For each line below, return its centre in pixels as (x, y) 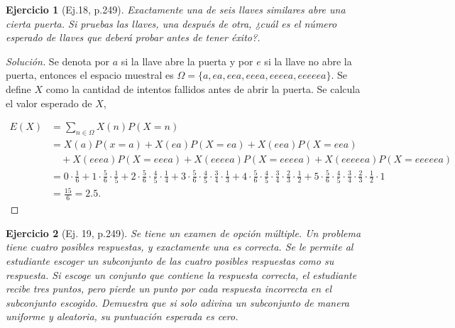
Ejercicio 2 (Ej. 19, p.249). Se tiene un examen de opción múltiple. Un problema (183, 233)
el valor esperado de (49, 103)
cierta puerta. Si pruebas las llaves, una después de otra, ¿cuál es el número (171, 23)
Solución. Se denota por (58, 61)
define (18, 88)
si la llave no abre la (308, 61)
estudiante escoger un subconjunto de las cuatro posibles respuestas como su (170, 261)
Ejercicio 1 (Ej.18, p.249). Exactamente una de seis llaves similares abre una (176, 9)
